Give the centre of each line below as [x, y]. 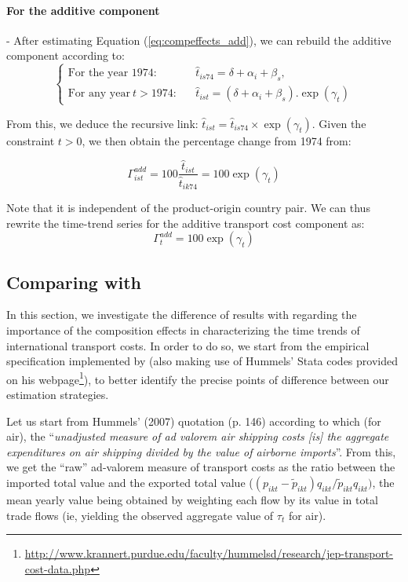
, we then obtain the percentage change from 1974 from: [217, 140]
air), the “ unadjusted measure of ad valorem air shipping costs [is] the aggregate [198, 436]
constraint [31, 140]
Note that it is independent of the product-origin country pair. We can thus [188, 207]
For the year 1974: [112, 73]
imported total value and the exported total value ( [130, 482]
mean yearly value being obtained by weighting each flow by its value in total [192, 499]
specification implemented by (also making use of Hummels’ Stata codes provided [202, 361]
